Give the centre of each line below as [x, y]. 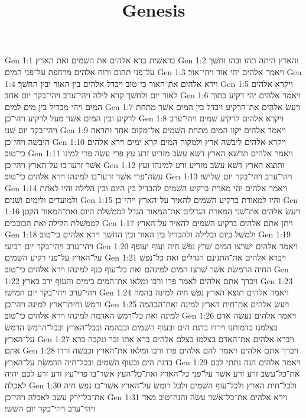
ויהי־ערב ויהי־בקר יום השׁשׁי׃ [50, 408]
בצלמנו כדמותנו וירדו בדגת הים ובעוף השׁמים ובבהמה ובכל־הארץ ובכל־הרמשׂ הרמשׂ [141, 327]
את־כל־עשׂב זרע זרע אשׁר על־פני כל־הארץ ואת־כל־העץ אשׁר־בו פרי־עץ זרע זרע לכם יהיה [152, 373]
